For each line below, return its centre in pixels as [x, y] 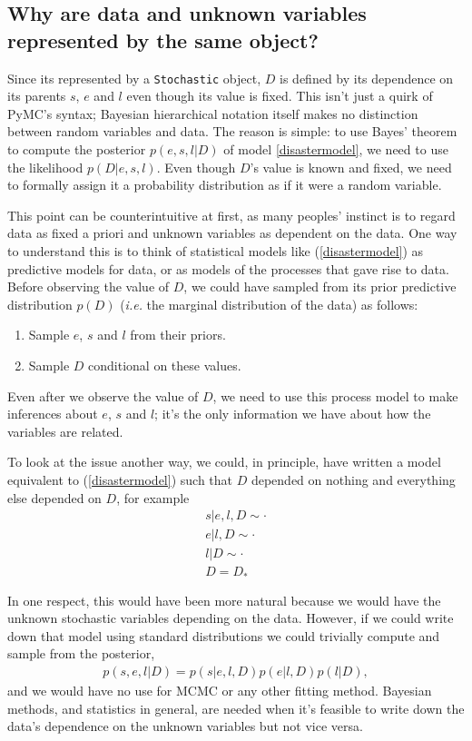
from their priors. [178, 335]
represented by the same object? [163, 40]
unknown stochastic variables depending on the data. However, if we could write [231, 618]
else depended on [54, 497]
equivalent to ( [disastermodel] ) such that [120, 479]
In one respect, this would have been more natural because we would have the [224, 600]
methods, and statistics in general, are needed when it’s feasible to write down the [236, 708]
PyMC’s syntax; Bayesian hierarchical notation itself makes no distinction [213, 113]
